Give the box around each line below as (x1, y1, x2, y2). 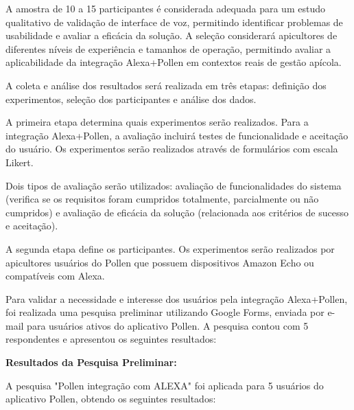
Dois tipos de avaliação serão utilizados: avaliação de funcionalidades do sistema (5, 178, 342, 192)
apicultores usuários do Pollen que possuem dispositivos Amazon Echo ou (5, 255, 314, 269)
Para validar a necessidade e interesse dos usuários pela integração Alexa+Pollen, (5, 291, 348, 306)
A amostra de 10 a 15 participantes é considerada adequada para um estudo (5, 1, 325, 15)
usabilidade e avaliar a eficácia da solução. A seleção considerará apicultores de (5, 28, 338, 43)
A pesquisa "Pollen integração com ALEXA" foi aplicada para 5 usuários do (5, 378, 324, 392)
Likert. (5, 155, 34, 169)
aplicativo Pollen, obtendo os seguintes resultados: (5, 391, 216, 406)
